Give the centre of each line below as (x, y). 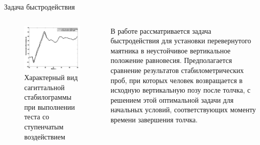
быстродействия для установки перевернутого (181, 41)
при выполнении (50, 106)
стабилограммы (48, 97)
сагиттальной (44, 87)
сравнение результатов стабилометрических (177, 70)
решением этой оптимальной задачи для (172, 99)
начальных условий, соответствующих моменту (183, 110)
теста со (37, 117)
